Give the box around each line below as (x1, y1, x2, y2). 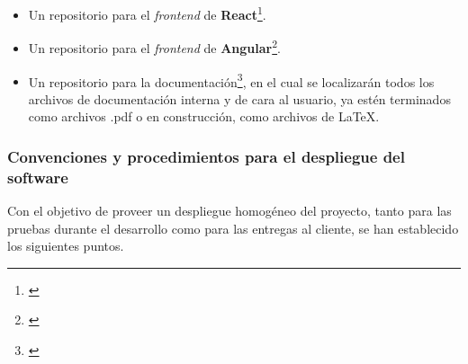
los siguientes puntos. (7, 236, 124, 255)
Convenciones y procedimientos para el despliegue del (7, 145, 405, 167)
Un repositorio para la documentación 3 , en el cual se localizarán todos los (28, 69, 435, 91)
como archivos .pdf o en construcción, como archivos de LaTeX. (28, 107, 380, 126)
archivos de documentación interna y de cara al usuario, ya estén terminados (28, 89, 451, 108)
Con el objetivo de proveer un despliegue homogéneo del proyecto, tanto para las (7, 201, 452, 220)
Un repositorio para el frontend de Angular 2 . (28, 36, 281, 57)
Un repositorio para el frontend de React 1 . (28, 3, 266, 23)
